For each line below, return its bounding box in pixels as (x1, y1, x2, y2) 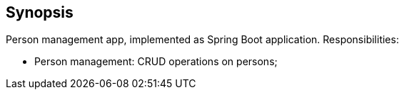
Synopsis (6, 4, 74, 21)
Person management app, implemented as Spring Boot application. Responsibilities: (6, 33, 399, 46)
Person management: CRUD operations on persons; (34, 55, 278, 68)
